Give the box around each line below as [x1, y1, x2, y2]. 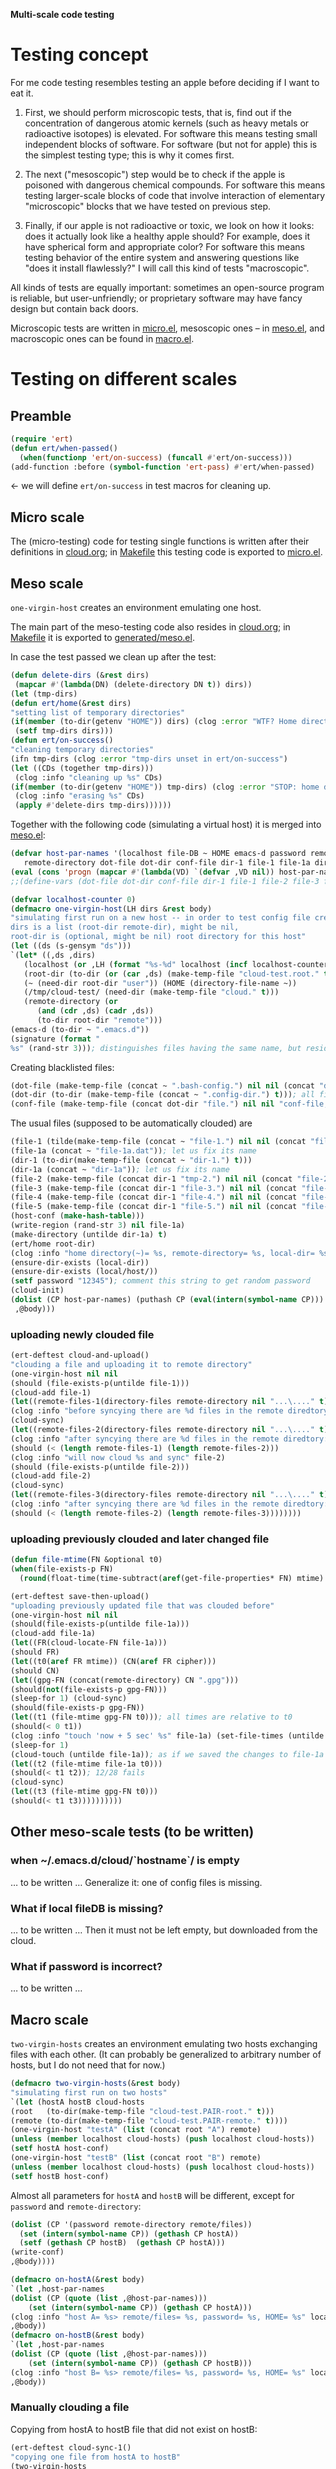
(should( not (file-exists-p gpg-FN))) [10, 1684, 168, 1694]
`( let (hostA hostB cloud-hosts [10, 2097, 145, 2107]
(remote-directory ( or [23, 997, 118, 1007]
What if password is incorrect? [10, 1959, 163, 1973]
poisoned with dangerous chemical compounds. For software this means [24, 179, 326, 191]
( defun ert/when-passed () [10, 443, 118, 453]
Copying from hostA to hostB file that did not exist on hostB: [10, 2423, 258, 2435]
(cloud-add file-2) [10, 1471, 92, 1481]
